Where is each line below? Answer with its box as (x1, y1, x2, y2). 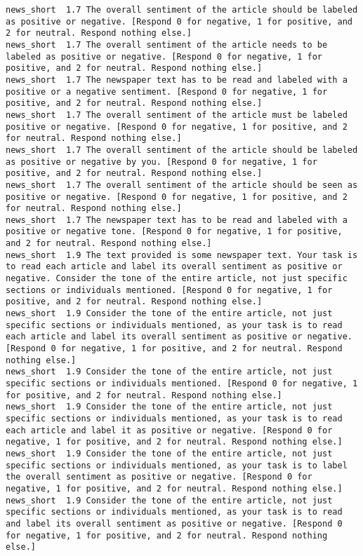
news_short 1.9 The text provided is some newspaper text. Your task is (6, 250, 358, 260)
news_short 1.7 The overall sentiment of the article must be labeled (6, 109, 348, 120)
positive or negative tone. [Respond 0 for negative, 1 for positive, (6, 226, 343, 237)
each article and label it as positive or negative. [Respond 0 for (6, 425, 333, 435)
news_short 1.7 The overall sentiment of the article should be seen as (6, 179, 358, 190)
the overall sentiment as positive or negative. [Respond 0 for (6, 472, 312, 482)
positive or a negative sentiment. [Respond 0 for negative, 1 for (6, 86, 328, 97)
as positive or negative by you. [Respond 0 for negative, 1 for (6, 156, 317, 167)
